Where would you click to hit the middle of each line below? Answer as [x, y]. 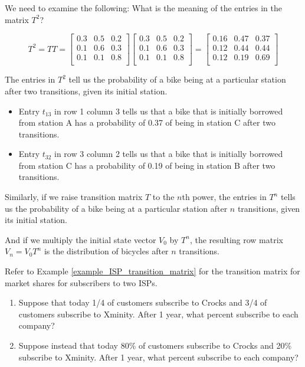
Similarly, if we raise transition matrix [74, 197]
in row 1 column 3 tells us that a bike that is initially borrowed [169, 111]
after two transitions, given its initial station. [86, 91]
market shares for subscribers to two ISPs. [81, 282]
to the [163, 197]
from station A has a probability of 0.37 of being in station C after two [147, 122]
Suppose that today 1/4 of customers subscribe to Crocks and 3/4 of [143, 302]
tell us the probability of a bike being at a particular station [177, 79]
